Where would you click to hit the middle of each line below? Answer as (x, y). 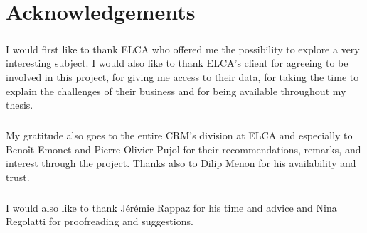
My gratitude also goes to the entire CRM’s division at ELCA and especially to (179, 135)
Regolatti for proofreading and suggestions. (100, 221)
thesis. (20, 105)
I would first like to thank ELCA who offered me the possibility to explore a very (183, 49)
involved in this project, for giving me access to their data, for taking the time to (182, 76)
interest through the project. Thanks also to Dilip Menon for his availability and (181, 163)
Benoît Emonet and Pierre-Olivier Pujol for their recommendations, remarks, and (183, 149)
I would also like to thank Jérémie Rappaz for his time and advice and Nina (171, 207)
